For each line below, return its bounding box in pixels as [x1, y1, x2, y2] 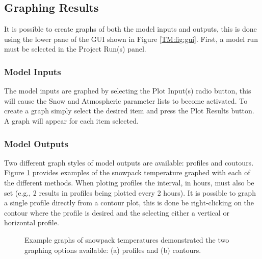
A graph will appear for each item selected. [4, 115, 139, 126]
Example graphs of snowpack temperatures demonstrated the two [24, 234, 229, 245]
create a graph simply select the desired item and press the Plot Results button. [4, 105, 254, 116]
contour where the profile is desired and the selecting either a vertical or [4, 207, 229, 218]
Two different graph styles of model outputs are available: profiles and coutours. [4, 157, 254, 168]
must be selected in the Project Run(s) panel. [4, 43, 146, 54]
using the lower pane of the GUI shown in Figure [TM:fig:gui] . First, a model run [4, 33, 258, 44]
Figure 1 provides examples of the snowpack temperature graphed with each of [4, 167, 250, 178]
